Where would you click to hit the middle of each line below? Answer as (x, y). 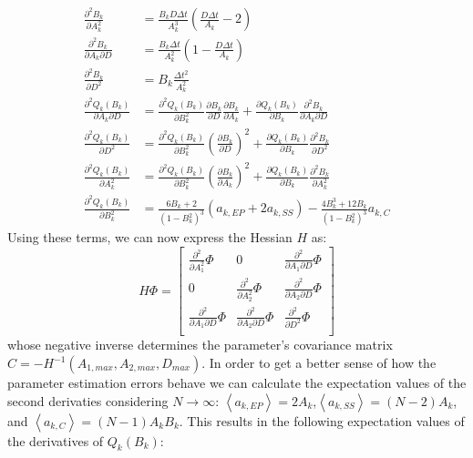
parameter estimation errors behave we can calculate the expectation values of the (237, 382)
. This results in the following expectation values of (322, 420)
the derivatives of (56, 440)
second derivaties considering (88, 400)
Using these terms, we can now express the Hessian (150, 237)
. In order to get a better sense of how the (319, 362)
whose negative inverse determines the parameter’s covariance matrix (200, 345)
